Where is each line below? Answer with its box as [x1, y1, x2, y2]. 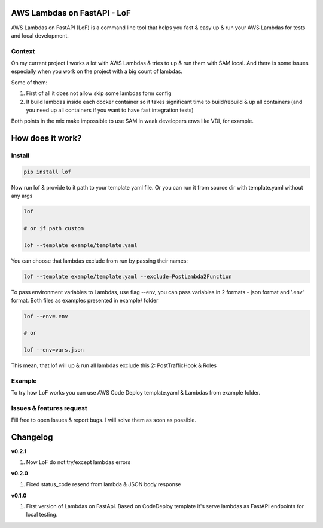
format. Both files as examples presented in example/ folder [11, 297, 159, 304]
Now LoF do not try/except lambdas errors [26, 459, 131, 466]
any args [11, 192, 33, 200]
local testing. [26, 511, 58, 518]
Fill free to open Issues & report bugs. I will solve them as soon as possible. [11, 416, 197, 424]
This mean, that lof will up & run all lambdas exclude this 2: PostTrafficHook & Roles [11, 362, 217, 369]
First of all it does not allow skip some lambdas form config [26, 90, 172, 97]
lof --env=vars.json [23, 346, 84, 353]
